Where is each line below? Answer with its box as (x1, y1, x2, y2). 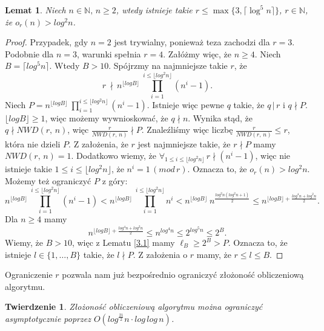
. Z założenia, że (68, 137, 128, 150)
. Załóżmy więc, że (163, 47, 232, 60)
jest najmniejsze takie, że (137, 137, 231, 150)
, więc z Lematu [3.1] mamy (71, 236, 175, 249)
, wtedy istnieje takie (116, 4, 193, 16)
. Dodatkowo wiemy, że (71, 149, 157, 162)
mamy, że (196, 248, 231, 260)
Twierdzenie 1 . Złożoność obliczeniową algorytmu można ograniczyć (5, 300, 263, 313)
